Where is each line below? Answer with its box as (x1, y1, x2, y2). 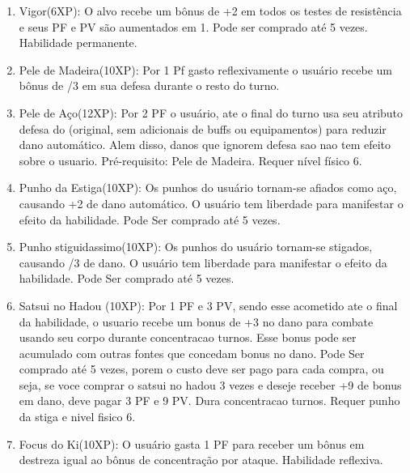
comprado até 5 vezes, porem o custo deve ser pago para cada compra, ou (19, 360, 384, 377)
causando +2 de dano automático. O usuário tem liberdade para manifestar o (19, 194, 404, 211)
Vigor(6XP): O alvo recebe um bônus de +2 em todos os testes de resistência (19, 2, 402, 19)
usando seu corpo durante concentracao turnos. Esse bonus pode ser (19, 329, 357, 346)
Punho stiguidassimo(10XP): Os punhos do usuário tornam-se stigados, (19, 238, 373, 255)
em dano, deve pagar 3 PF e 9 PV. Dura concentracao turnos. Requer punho (19, 392, 400, 409)
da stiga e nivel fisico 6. (19, 408, 136, 425)
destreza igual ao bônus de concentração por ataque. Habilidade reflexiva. (19, 451, 383, 468)
